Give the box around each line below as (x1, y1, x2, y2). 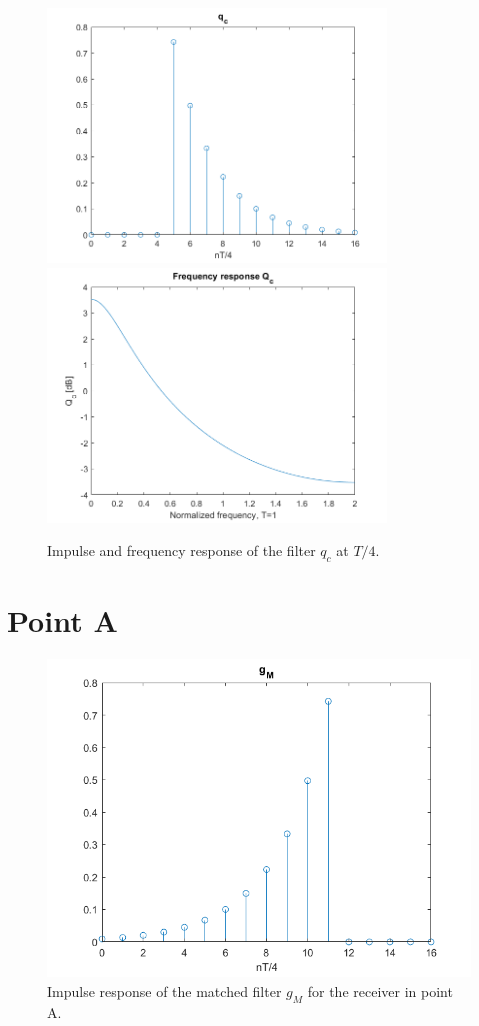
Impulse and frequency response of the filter (47, 540, 316, 561)
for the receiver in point (307, 980, 453, 1001)
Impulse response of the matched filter (47, 980, 282, 1001)
